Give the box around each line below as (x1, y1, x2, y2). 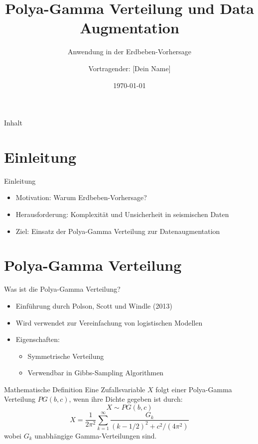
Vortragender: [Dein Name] (88, 63, 171, 73)
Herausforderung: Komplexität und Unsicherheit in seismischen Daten (15, 209, 229, 219)
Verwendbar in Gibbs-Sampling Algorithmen (27, 367, 164, 378)
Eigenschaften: (15, 334, 60, 344)
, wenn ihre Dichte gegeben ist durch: (69, 394, 183, 404)
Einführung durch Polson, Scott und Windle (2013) (15, 300, 172, 311)
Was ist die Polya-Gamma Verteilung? (4, 284, 121, 294)
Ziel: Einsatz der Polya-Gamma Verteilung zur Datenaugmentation (15, 225, 220, 236)
